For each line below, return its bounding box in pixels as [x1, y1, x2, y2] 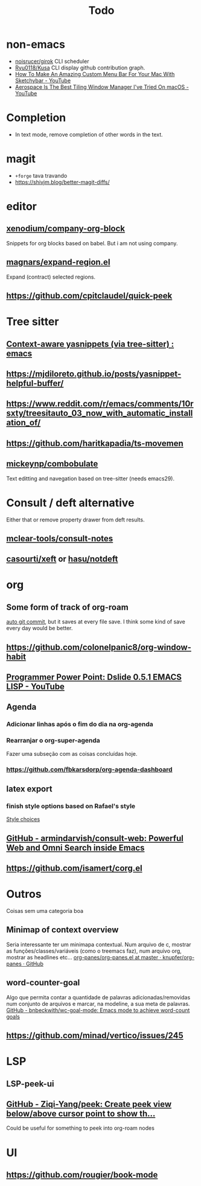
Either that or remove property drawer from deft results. [6, 516, 145, 523]
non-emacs [6, 37, 65, 51]
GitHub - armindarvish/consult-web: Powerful [6, 833, 184, 843]
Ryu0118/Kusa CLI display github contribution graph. [14, 64, 145, 71]
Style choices [6, 816, 40, 823]
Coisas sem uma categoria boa [6, 907, 83, 915]
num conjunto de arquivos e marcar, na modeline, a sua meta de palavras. [6, 1000, 190, 1007]
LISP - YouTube [6, 682, 65, 692]
